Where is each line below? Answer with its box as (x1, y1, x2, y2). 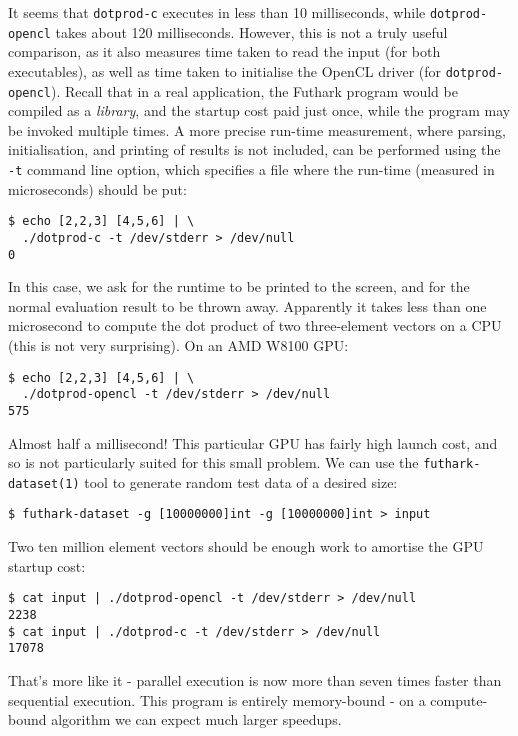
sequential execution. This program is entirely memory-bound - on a (8, 689, 426, 710)
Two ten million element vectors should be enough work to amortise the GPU (8, 536, 484, 557)
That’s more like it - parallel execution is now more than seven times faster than (8, 669, 502, 690)
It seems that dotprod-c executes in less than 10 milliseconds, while (8, 2, 426, 22)
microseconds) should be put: (8, 178, 187, 199)
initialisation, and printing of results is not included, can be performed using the (8, 139, 501, 160)
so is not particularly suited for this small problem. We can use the (8, 452, 419, 473)
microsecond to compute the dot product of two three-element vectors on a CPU (8, 315, 502, 336)
